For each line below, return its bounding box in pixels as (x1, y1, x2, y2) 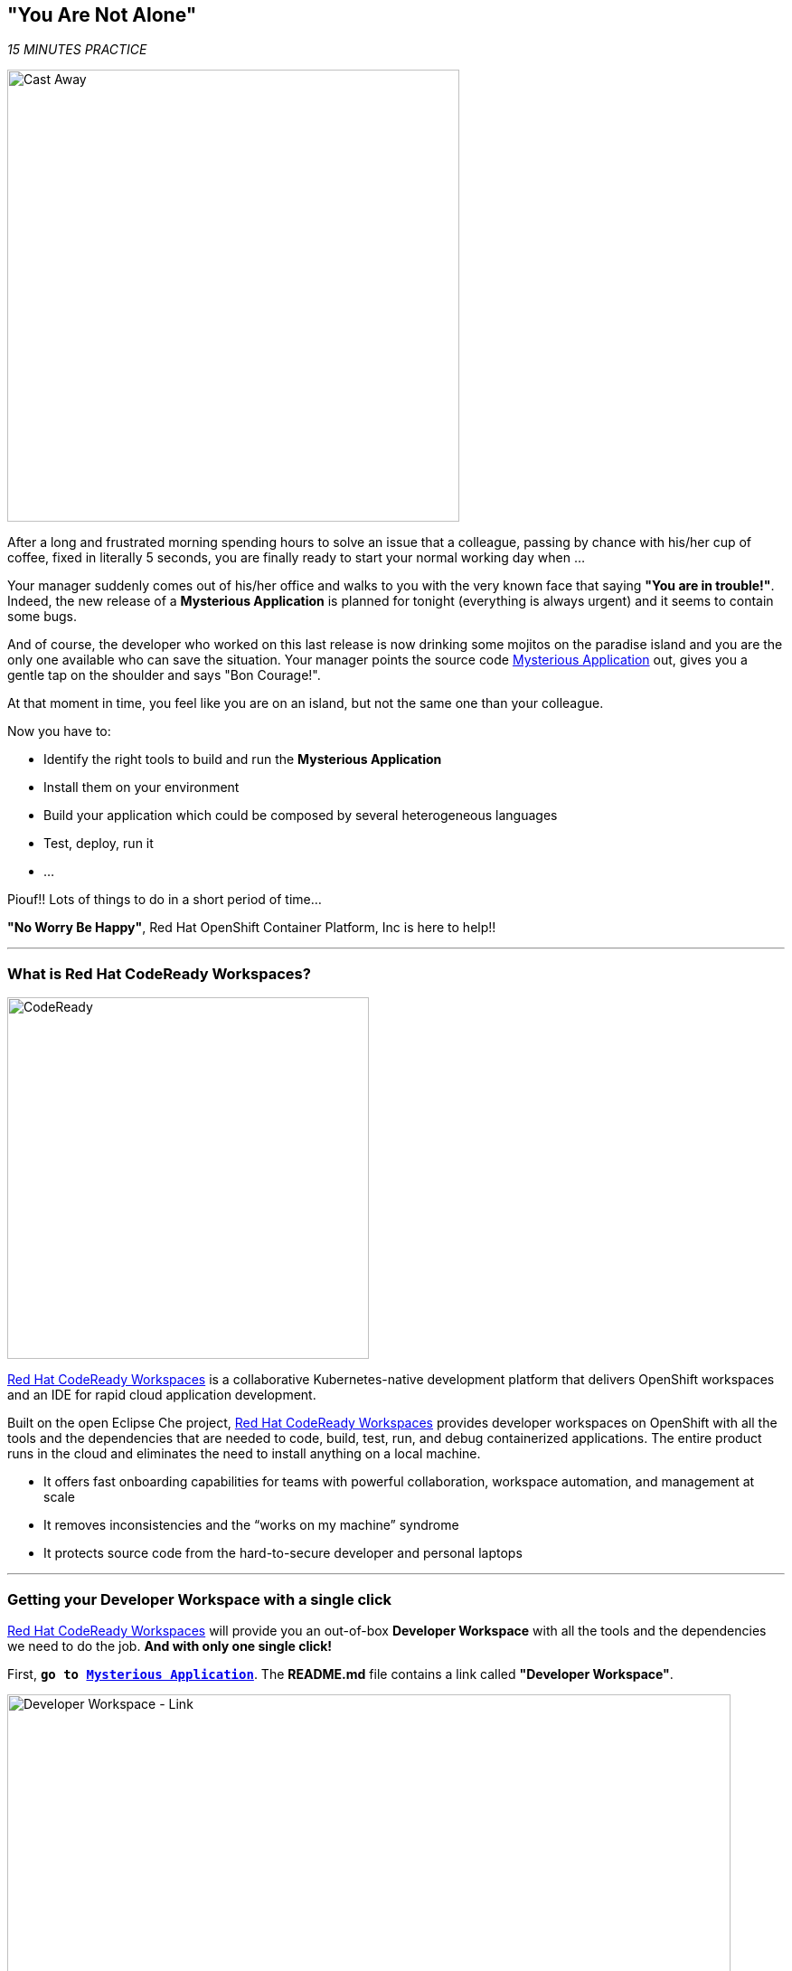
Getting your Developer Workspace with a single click (7, 1589, 392, 1608)
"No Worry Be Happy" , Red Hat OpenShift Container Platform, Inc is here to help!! (7, 919, 496, 936)
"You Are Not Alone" (7, 4, 197, 26)
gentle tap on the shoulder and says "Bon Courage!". (7, 667, 321, 684)
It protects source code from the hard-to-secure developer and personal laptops (43, 1545, 523, 1561)
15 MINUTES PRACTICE (7, 42, 147, 58)
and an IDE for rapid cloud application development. (7, 1387, 316, 1403)
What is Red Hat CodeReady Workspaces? (7, 964, 311, 983)
